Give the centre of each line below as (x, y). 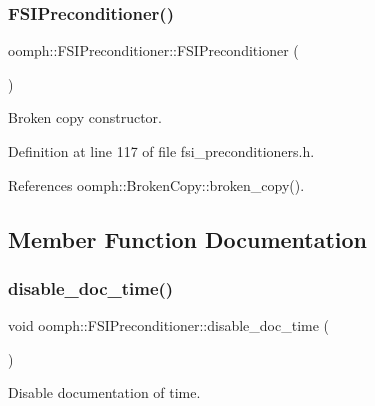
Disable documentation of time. (104, 392)
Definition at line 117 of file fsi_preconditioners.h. (161, 151)
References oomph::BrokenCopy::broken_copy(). (156, 184)
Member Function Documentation (188, 238)
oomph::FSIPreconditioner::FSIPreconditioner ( (153, 50)
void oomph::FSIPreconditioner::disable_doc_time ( (169, 325)
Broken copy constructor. (85, 117)
